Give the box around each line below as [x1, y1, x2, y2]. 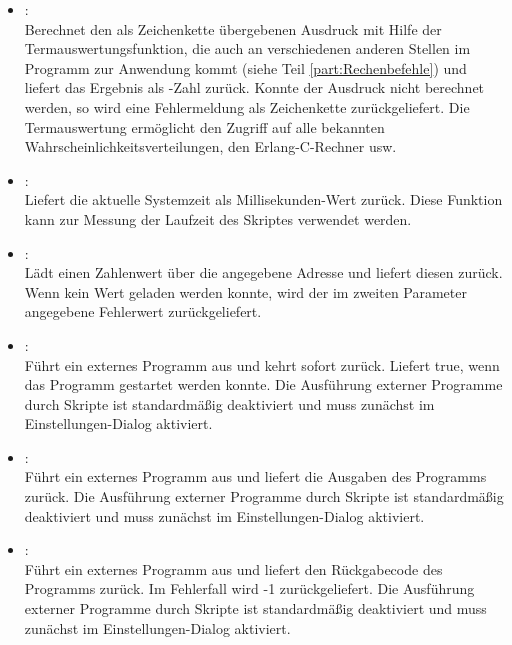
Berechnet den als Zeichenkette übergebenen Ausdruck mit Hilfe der [24, 18, 442, 39]
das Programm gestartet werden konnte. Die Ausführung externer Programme [24, 374, 503, 395]
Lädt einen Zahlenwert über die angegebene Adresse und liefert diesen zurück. [24, 262, 503, 283]
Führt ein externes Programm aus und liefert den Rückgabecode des [24, 558, 443, 579]
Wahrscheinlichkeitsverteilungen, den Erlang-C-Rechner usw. [24, 136, 397, 157]
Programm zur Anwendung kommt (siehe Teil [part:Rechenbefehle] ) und [24, 57, 467, 78]
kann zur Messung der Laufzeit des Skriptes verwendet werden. [24, 208, 412, 229]
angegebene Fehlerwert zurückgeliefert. [24, 301, 262, 322]
